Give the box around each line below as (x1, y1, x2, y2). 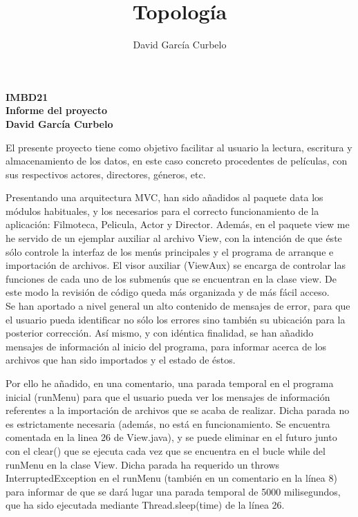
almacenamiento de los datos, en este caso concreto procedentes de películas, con (6, 153, 348, 168)
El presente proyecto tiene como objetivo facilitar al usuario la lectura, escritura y (6, 140, 352, 154)
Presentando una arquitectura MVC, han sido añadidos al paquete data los (6, 190, 323, 205)
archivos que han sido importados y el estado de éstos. (6, 352, 236, 367)
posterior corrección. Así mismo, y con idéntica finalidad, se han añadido (6, 326, 314, 340)
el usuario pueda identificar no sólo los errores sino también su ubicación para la (6, 312, 346, 326)
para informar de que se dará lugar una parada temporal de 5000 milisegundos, (6, 484, 341, 498)
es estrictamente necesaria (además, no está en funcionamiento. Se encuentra (6, 416, 330, 431)
